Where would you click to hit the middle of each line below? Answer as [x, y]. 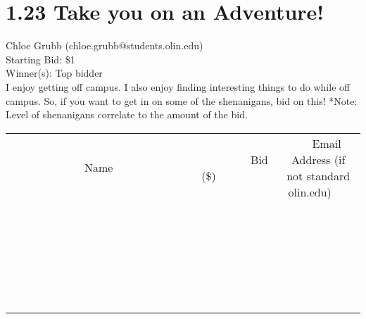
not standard [318, 175]
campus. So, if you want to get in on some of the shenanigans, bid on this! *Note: [182, 100]
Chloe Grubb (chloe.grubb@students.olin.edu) [105, 45]
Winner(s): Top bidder [54, 73]
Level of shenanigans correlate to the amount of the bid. [127, 114]
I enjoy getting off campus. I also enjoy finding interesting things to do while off [178, 86]
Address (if [318, 159]
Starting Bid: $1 [40, 59]
